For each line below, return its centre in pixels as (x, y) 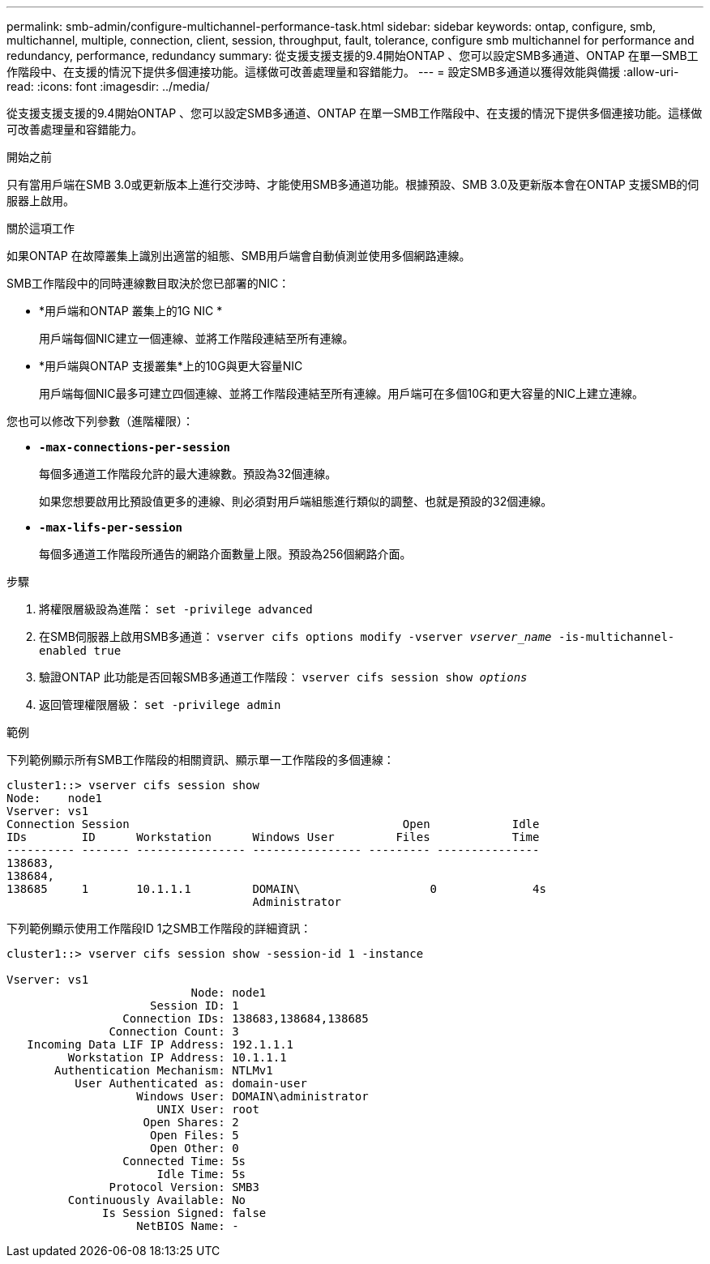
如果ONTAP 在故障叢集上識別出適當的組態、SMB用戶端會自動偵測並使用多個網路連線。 (239, 256)
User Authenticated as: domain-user (191, 1083)
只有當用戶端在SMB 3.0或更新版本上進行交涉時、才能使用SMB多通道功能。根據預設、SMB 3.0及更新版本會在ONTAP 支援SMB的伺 (353, 184)
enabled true (80, 651)
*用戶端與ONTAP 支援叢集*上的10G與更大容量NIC (171, 366)
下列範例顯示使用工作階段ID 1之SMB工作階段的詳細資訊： (159, 928)
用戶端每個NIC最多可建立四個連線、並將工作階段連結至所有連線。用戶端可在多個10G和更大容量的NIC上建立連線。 (342, 393)
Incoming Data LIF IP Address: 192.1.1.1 (160, 1044)
